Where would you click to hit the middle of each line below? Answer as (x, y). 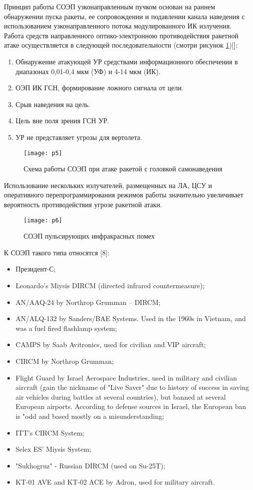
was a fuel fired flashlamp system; (66, 328)
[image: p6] (43, 220)
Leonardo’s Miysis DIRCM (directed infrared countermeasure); (110, 285)
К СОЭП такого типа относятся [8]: (57, 252)
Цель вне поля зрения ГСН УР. (62, 121)
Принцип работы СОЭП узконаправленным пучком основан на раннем (110, 6)
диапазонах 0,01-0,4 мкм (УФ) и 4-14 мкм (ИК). (88, 71)
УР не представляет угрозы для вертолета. (79, 137)
